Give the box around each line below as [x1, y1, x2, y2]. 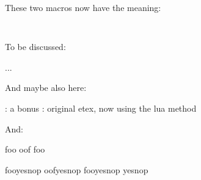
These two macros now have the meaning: [5, 1, 161, 13]
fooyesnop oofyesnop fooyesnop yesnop [5, 163, 148, 176]
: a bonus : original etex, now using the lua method [5, 102, 197, 115]
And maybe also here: [5, 81, 87, 94]
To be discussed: [5, 40, 66, 53]
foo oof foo [5, 143, 45, 156]
